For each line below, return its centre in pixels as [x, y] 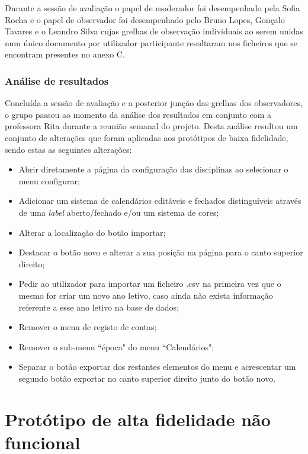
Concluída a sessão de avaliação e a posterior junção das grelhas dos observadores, [154, 103]
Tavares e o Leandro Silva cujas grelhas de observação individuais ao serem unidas [154, 31]
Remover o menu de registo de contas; [88, 327]
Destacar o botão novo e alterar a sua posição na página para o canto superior [161, 252]
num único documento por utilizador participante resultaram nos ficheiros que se [151, 42]
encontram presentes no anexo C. [65, 54]
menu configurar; [49, 180]
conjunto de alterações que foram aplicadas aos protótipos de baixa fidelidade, [147, 137]
